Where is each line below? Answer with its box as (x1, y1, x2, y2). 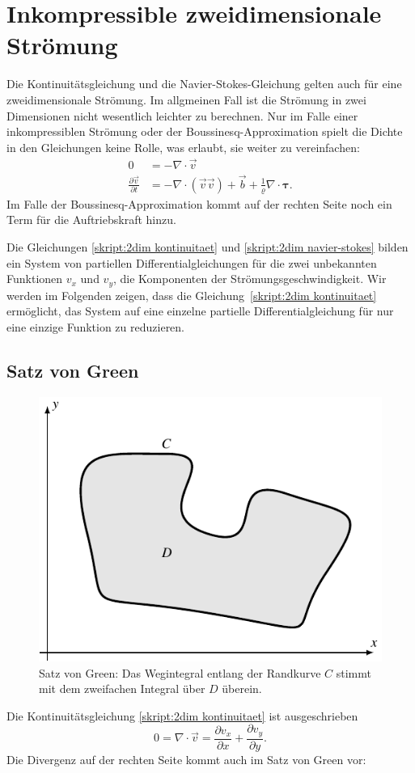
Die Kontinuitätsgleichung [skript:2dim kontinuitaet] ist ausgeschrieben (6, 707, 358, 724)
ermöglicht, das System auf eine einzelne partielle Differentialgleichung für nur (6, 302, 394, 319)
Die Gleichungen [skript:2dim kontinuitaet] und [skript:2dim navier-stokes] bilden (6, 238, 409, 255)
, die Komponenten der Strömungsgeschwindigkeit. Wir (113, 270, 387, 287)
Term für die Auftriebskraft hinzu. (6, 211, 176, 228)
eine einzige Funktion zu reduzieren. (6, 318, 185, 335)
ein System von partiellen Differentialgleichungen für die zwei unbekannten (6, 254, 377, 271)
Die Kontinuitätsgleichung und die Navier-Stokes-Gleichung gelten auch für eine (6, 75, 402, 92)
